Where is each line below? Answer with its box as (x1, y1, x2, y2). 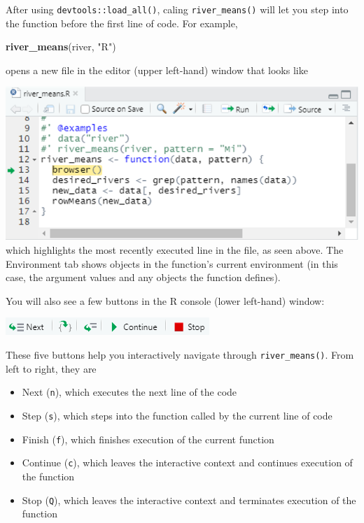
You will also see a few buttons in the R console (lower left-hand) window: (6, 293, 325, 308)
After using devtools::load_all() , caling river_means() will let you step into (6, 2, 349, 16)
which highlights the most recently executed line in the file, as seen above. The (6, 243, 344, 257)
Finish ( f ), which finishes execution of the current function (22, 431, 274, 446)
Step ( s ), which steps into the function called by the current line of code (22, 408, 332, 422)
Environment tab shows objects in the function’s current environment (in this (6, 256, 338, 271)
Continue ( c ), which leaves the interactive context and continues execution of (22, 455, 353, 470)
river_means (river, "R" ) (6, 39, 116, 54)
